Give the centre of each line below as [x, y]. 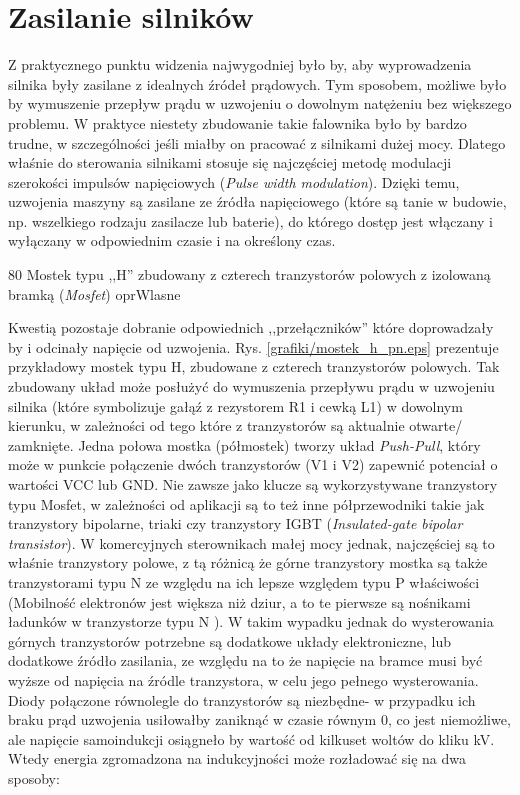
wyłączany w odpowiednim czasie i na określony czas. [172, 240]
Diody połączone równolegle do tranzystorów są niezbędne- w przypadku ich [242, 699]
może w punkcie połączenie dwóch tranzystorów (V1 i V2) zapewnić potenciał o [253, 464]
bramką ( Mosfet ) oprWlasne [94, 293]
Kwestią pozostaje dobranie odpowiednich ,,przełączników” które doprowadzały [251, 327]
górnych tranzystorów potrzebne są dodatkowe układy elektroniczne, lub [229, 640]
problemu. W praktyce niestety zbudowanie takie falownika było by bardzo [237, 122]
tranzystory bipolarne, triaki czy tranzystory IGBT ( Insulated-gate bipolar [235, 523]
